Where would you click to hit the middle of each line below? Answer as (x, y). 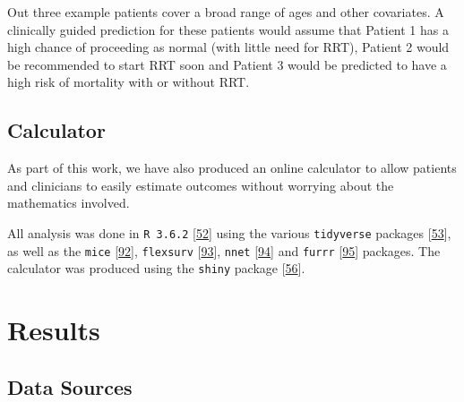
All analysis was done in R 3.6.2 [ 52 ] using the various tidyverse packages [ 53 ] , (229, 232)
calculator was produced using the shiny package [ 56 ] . (156, 268)
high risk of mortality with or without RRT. (129, 82)
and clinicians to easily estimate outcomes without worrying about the (201, 185)
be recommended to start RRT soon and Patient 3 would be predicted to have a (227, 64)
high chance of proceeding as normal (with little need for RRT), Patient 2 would (228, 47)
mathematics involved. (69, 203)
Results (54, 330)
